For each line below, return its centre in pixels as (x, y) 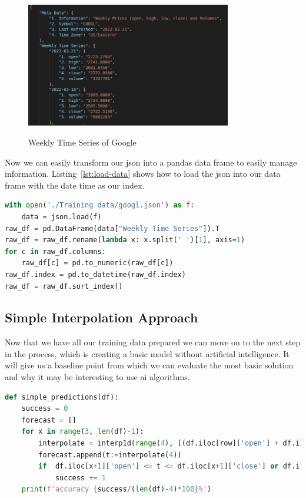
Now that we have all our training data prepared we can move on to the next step (153, 342)
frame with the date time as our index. (75, 185)
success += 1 (80, 478)
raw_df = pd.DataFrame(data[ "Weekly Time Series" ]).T (112, 228)
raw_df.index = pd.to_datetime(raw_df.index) (95, 274)
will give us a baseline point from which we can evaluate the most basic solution (149, 365)
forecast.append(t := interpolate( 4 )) (110, 455)
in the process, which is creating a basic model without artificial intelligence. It (147, 353)
